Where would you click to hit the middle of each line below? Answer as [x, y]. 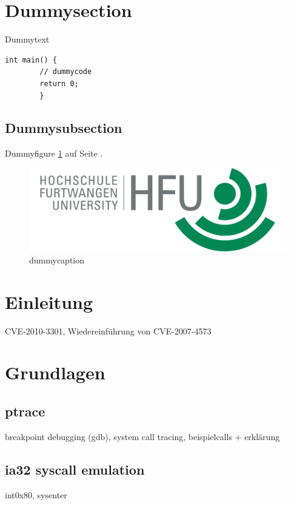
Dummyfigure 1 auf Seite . [54, 153]
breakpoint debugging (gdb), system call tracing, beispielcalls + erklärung [142, 436]
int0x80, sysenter [36, 494]
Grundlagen [55, 372]
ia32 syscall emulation [75, 469]
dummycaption [57, 259]
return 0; [59, 83]
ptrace [25, 411]
